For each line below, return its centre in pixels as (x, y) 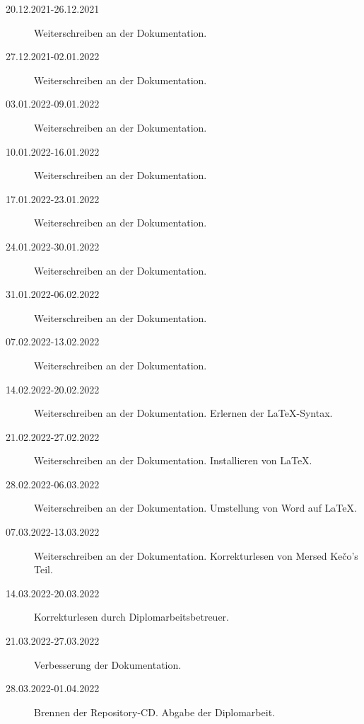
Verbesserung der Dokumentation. (108, 664)
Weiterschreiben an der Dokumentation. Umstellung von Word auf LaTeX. (195, 508)
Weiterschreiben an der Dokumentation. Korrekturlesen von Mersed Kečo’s (196, 555)
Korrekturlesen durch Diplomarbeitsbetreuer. (131, 617)
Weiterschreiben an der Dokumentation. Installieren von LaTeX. (173, 460)
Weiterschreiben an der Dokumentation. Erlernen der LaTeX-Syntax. (183, 413)
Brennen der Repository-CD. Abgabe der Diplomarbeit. (154, 712)
